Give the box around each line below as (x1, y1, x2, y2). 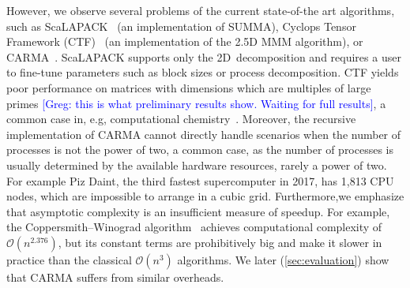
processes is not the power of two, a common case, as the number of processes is (6, 141, 394, 158)
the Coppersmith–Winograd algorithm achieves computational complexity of (6, 219, 382, 235)
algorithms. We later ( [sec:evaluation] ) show (177, 251, 389, 267)
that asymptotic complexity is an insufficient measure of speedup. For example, (6, 203, 390, 219)
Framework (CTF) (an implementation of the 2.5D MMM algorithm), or (6, 33, 363, 50)
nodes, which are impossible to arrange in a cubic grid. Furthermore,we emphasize (6, 188, 404, 204)
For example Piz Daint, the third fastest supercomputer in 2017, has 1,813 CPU (6, 172, 394, 189)
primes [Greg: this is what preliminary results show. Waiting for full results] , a (6, 95, 386, 111)
